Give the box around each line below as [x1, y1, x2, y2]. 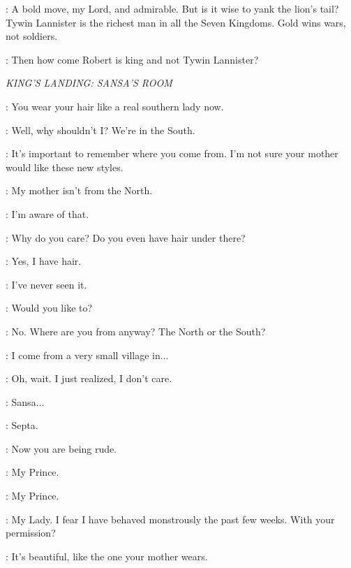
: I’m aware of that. [6, 206, 89, 221]
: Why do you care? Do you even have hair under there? [6, 230, 246, 245]
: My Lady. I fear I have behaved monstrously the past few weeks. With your [6, 511, 335, 526]
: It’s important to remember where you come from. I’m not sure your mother [6, 146, 338, 161]
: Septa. [6, 418, 38, 432]
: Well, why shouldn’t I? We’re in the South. [6, 122, 195, 137]
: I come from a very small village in [6, 347, 160, 362]
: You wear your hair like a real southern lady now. [6, 99, 224, 113]
